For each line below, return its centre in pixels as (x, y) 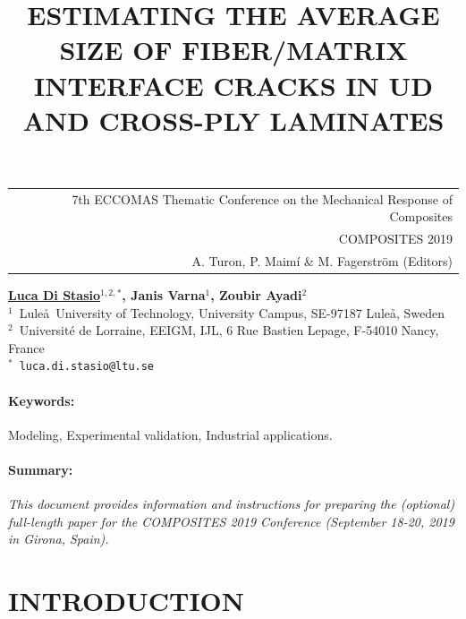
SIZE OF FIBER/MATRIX (233, 50)
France (26, 347)
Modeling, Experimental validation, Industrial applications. (170, 434)
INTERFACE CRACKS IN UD (233, 85)
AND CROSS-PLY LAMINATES (233, 120)
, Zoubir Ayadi (256, 295)
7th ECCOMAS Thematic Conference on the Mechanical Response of (262, 198)
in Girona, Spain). (59, 539)
